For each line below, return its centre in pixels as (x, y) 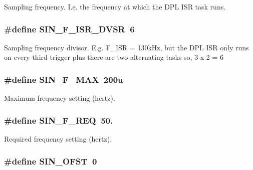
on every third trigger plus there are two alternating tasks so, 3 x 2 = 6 (114, 57)
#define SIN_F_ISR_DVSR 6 (69, 29)
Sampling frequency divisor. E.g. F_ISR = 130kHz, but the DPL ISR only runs (126, 47)
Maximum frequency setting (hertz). (60, 98)
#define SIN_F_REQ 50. (59, 120)
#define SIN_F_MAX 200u (64, 79)
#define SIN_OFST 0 (51, 161)
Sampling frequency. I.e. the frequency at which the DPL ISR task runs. (115, 6)
